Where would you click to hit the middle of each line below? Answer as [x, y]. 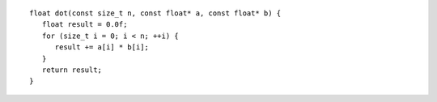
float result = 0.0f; [85, 25]
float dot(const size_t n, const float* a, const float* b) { [155, 13]
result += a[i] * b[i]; [102, 47]
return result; [72, 70]
